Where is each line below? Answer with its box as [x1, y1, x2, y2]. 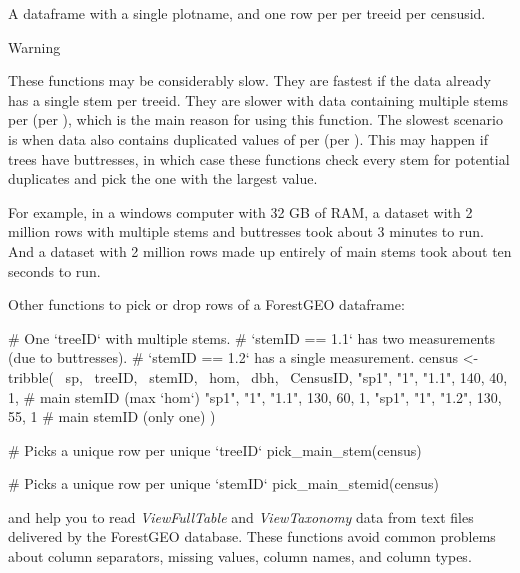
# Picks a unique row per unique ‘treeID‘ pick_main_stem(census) [8, 439, 422, 460]
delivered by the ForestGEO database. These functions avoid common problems [8, 526, 496, 547]
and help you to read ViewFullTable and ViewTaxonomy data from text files [8, 506, 474, 527]
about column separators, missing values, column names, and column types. [8, 546, 472, 567]
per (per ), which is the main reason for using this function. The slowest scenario [8, 109, 503, 130]
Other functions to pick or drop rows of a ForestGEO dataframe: [8, 294, 405, 315]
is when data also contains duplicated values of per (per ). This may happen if [8, 128, 488, 149]
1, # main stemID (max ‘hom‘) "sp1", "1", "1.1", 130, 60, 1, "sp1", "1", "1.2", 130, [8, 386, 502, 407]
